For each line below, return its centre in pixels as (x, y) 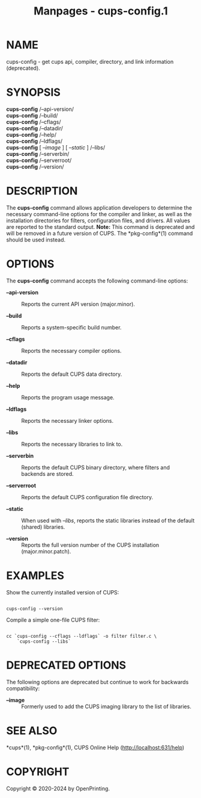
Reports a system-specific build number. (71, 327)
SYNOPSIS (34, 92)
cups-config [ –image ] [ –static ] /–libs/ (56, 147)
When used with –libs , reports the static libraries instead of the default (108, 520)
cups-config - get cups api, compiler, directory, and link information (90, 61)
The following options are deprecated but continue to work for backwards (97, 682)
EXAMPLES (35, 575)
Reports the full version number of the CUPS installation (90, 545)
